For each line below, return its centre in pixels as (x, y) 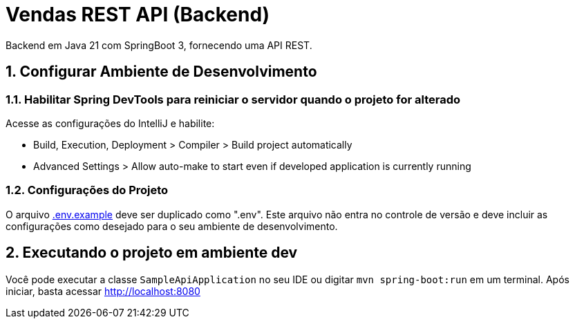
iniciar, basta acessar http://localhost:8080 (103, 291)
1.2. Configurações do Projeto (87, 190)
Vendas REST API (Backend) (138, 15)
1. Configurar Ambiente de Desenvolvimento (161, 72)
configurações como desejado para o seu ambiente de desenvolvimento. (172, 226)
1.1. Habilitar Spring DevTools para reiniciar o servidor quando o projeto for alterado (233, 99)
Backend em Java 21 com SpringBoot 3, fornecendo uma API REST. (159, 45)
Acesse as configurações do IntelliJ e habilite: (110, 123)
